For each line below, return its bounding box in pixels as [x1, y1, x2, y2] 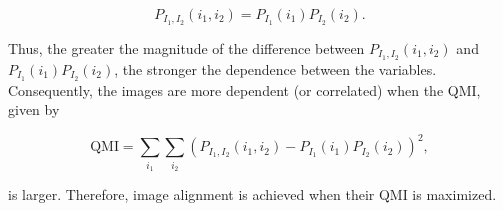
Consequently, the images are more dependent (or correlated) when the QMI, [8, 79, 481, 100]
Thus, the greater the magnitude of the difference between [8, 37, 365, 58]
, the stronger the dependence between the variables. [114, 58, 437, 79]
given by [8, 99, 60, 120]
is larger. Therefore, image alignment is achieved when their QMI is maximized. [8, 184, 497, 204]
